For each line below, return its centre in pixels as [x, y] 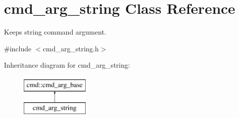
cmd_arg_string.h [71, 48]
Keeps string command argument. [55, 32]
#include [18, 48]
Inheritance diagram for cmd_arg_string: [67, 65]
